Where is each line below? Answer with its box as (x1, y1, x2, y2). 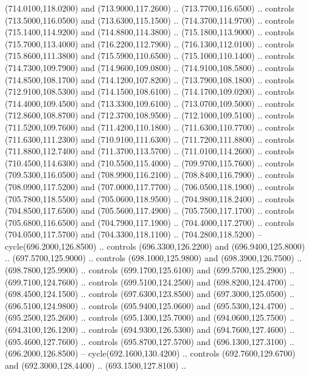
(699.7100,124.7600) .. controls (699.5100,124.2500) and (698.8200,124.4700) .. (5, 275, 294, 288)
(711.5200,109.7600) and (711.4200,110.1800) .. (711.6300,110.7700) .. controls (5, 120, 294, 133)
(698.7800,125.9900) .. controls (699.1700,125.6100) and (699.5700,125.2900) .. (5, 264, 294, 276)
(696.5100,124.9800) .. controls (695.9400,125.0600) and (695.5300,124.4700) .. (5, 299, 294, 312)
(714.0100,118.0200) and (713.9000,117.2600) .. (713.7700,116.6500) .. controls (5, 2, 294, 14)
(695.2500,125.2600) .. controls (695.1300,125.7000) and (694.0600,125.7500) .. (5, 311, 294, 324)
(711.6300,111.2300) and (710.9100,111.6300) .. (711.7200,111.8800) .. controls (5, 132, 294, 145)
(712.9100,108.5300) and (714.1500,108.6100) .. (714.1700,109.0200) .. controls (5, 85, 294, 98)
